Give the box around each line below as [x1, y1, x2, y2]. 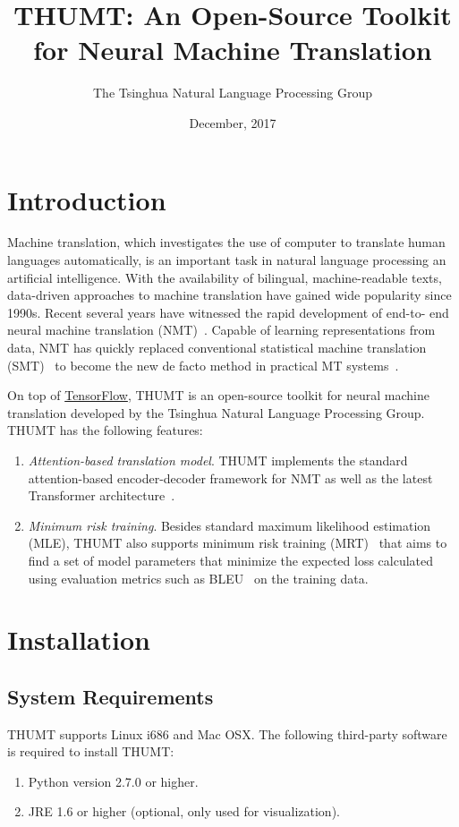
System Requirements [7, 682, 214, 710]
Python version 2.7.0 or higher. [28, 772, 199, 790]
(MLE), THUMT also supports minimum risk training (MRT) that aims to [28, 533, 447, 552]
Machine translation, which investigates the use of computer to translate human [7, 233, 446, 252]
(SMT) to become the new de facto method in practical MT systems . [7, 355, 399, 374]
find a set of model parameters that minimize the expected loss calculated [28, 550, 434, 569]
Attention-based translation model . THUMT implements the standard [28, 450, 408, 469]
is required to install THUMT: [7, 742, 174, 761]
